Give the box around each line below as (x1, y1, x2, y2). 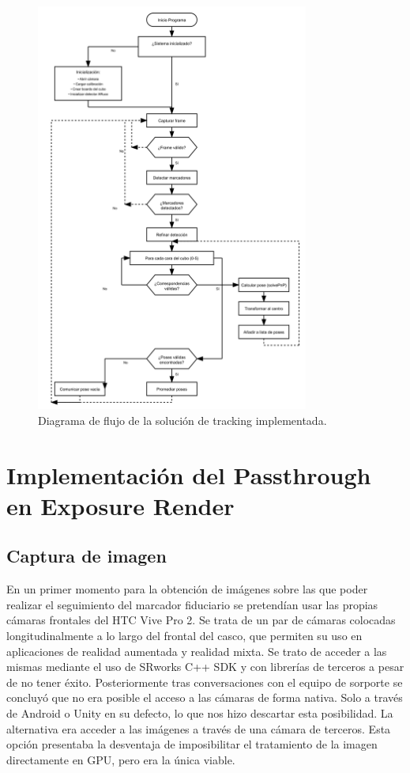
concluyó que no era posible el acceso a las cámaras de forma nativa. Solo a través (6, 689, 403, 706)
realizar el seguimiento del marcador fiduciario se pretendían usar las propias (6, 596, 378, 612)
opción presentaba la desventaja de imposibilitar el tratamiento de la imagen (6, 736, 378, 752)
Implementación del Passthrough (6, 458, 371, 491)
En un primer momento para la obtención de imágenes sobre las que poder (6, 581, 368, 597)
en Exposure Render (6, 489, 235, 521)
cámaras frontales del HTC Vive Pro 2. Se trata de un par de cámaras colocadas (6, 612, 396, 628)
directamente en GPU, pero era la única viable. (6, 751, 235, 767)
